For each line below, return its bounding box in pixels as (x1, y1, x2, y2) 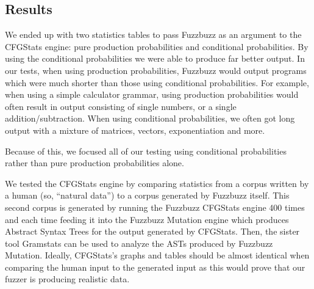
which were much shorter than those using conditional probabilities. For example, (5, 76, 309, 89)
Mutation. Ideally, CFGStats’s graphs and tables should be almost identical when (5, 249, 310, 262)
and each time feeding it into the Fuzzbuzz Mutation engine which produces (5, 213, 289, 225)
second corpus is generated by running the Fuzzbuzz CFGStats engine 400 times (5, 200, 305, 213)
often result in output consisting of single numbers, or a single (5, 100, 237, 112)
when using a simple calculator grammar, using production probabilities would (5, 88, 299, 101)
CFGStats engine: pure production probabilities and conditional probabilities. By (5, 40, 309, 53)
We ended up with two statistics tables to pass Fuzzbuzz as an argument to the (5, 28, 302, 41)
